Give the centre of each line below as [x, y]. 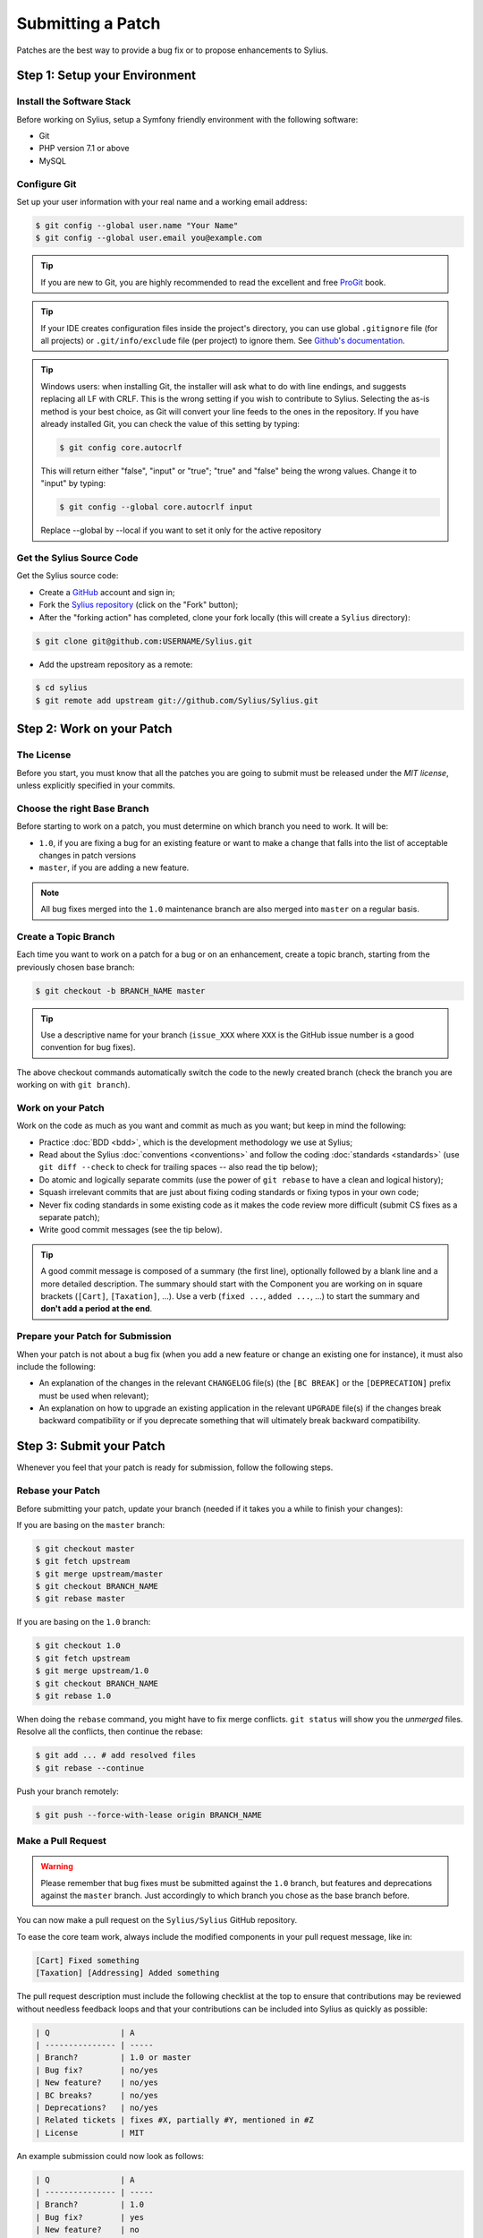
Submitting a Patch [89, 23]
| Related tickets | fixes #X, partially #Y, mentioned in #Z [174, 2120]
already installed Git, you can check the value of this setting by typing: [170, 423]
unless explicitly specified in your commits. [96, 786]
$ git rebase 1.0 [73, 1696]
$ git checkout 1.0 [78, 1646]
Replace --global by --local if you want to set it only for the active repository [181, 530]
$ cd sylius [62, 688]
